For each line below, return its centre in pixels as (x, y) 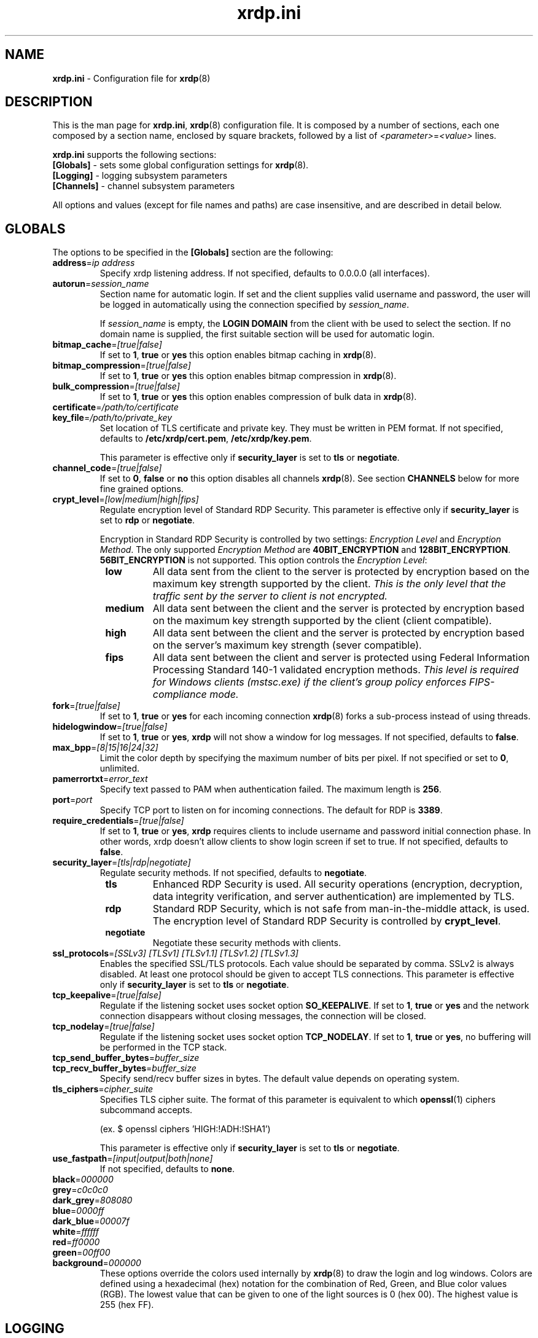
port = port (72, 800)
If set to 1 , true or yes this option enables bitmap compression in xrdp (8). (248, 376)
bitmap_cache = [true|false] (107, 345)
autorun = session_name (101, 284)
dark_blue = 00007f (91, 1221)
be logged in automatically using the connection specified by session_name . (255, 305)
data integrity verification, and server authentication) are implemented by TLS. (333, 897)
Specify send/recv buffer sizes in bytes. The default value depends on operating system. (280, 1079)
